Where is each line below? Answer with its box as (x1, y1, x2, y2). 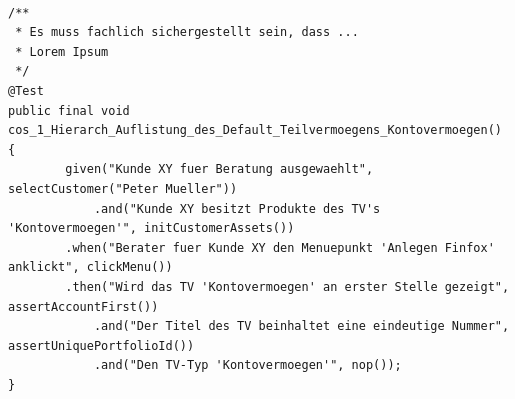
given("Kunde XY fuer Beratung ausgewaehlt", (65, 162, 374, 177)
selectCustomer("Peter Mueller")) (8, 181, 238, 196)
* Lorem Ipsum (15, 44, 109, 59)
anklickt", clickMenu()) (8, 260, 173, 275)
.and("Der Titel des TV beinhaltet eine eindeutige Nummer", (93, 319, 510, 334)
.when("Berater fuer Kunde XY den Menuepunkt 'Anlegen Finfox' (65, 240, 495, 255)
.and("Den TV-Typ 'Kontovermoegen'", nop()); (93, 358, 402, 373)
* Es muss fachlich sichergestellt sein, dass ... (15, 25, 359, 40)
